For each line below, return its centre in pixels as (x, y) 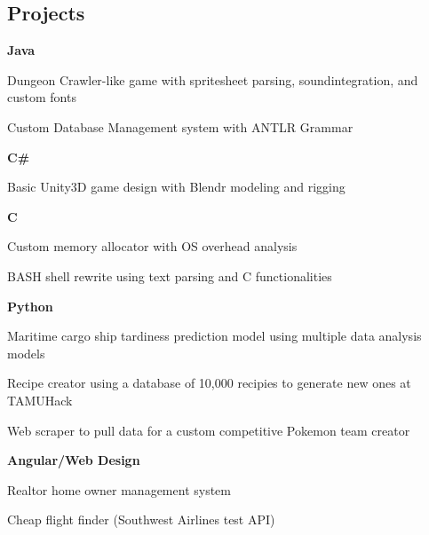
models (26, 353)
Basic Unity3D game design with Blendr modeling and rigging (176, 187)
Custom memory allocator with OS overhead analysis (152, 246)
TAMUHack (40, 400)
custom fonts (42, 97)
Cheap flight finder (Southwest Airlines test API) (141, 519)
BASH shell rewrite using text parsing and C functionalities (170, 275)
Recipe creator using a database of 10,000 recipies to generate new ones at (209, 383)
